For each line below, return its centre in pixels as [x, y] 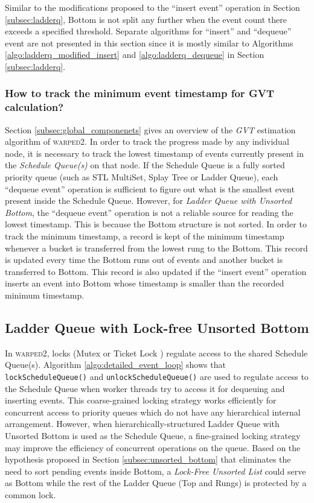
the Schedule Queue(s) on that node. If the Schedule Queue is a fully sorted [145, 165]
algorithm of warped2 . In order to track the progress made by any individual [147, 141]
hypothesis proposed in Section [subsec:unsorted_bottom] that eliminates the [148, 459]
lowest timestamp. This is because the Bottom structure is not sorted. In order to [156, 224]
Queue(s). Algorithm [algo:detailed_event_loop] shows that [115, 365]
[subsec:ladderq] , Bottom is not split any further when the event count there [146, 19]
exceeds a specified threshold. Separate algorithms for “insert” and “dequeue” [148, 31]
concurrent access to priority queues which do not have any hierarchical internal [153, 412]
